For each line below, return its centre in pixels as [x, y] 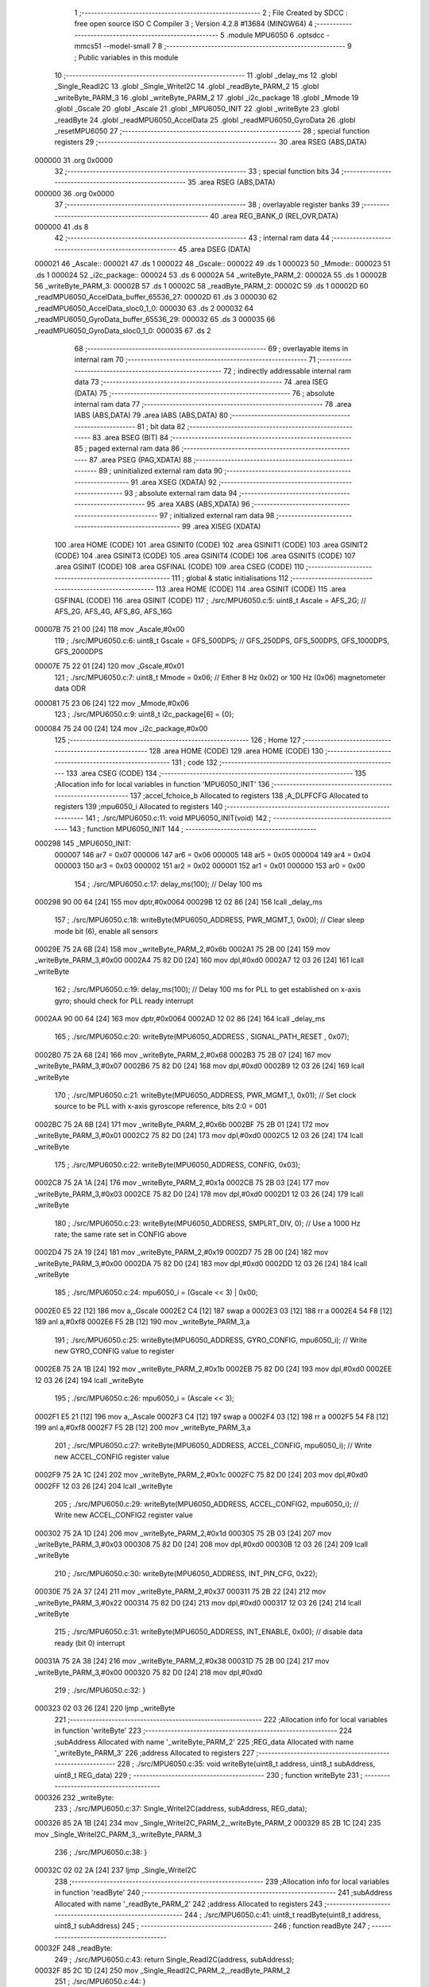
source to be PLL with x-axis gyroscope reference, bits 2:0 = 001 [160, 1106]
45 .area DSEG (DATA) [214, 249]
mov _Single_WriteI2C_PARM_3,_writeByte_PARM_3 [118, 1834]
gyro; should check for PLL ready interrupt [124, 1001]
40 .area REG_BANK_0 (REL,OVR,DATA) [274, 215]
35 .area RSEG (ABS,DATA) [231, 182]
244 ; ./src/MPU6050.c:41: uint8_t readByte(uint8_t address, [282, 1915]
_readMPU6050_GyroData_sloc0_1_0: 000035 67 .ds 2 [123, 331]
